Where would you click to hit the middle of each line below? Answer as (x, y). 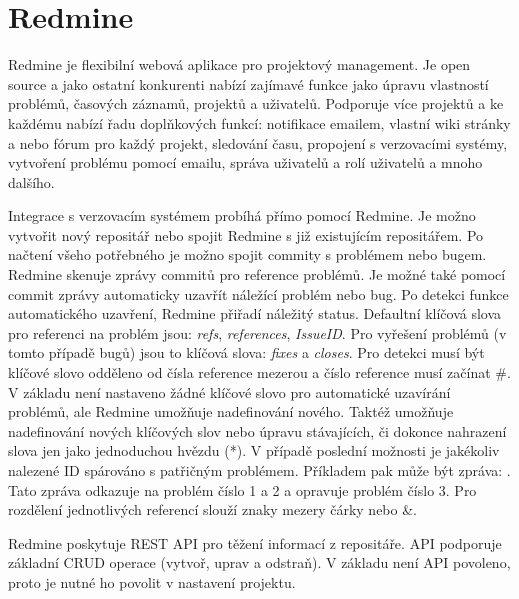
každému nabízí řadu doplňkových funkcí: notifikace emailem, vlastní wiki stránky (259, 122)
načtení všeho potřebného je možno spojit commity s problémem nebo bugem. (247, 254)
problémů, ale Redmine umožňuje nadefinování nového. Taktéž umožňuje (231, 411)
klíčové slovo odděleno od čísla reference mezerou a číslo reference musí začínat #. (259, 372)
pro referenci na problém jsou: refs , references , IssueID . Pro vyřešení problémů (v (257, 332)
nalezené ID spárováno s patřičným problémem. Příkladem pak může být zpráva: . (259, 470)
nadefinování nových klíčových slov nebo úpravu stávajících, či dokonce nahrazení (257, 430)
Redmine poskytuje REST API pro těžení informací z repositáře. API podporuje (255, 542)
